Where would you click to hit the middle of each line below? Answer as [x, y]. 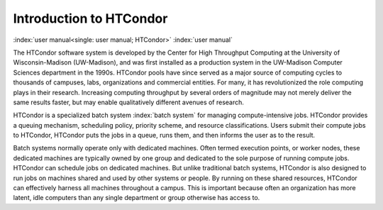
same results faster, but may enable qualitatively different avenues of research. [129, 102]
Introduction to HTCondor [90, 18]
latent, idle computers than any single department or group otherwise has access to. [137, 198]
